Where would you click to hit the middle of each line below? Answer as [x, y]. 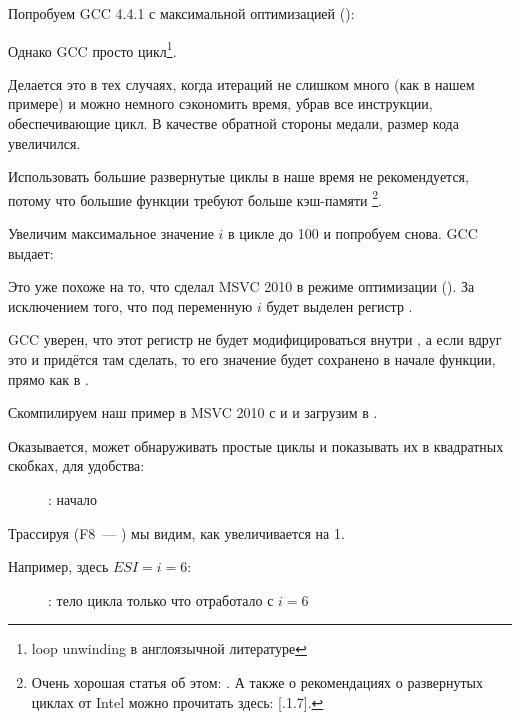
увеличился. [44, 142]
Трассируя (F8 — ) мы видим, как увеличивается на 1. [176, 532]
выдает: [31, 252]
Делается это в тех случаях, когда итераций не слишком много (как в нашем [241, 83]
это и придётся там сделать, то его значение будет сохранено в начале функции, [252, 359]
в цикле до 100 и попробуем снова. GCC [353, 233]
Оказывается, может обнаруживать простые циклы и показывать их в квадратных [256, 445]
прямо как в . [48, 378]
